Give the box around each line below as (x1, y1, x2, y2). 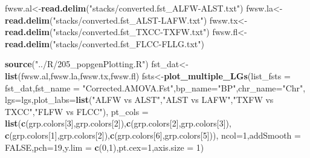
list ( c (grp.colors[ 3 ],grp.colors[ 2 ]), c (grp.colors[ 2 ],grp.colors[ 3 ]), (5, 117, 231, 130)
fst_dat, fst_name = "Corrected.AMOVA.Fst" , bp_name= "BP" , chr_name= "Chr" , (5, 81, 306, 94)
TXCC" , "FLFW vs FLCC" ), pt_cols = (5, 105, 149, 117)
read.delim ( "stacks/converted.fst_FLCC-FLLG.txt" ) (5, 37, 204, 50)
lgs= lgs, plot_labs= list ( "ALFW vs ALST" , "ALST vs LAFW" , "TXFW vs (5, 93, 274, 106)
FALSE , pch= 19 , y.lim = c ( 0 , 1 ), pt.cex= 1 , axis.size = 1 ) (5, 140, 204, 153)
